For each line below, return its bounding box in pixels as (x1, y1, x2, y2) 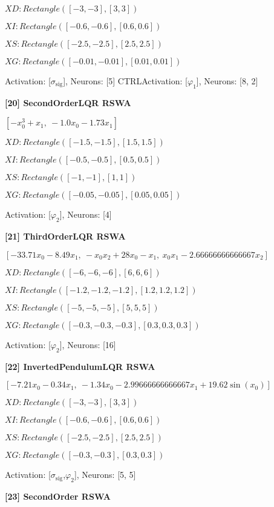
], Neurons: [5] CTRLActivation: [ (63, 75, 188, 87)
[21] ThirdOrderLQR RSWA (5, 230, 126, 243)
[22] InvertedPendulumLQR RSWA (5, 360, 155, 372)
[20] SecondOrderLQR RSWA (5, 96, 131, 109)
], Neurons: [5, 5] (74, 468, 136, 481)
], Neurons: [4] (59, 208, 112, 221)
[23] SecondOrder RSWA (5, 489, 111, 502)
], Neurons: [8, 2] (196, 75, 258, 87)
